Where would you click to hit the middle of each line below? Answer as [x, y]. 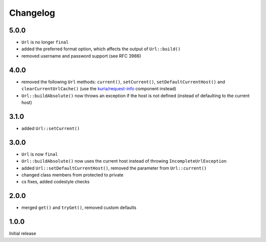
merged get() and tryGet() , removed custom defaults [79, 207]
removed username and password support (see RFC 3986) [81, 56]
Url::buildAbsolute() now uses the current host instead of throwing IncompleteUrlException [124, 161]
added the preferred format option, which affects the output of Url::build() [101, 49]
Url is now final [40, 154]
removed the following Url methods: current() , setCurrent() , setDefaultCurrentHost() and [123, 82]
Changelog [32, 13]
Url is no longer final [45, 42]
